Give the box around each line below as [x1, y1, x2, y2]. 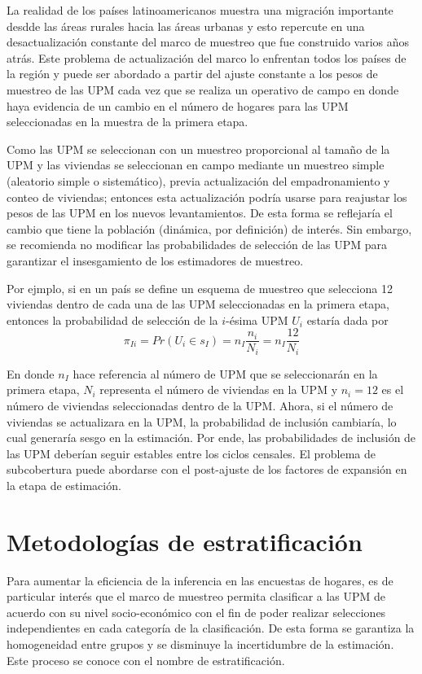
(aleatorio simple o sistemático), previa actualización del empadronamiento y [7, 172, 390, 189]
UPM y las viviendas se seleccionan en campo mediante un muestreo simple [7, 156, 385, 173]
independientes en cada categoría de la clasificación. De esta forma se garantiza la [7, 619, 415, 637]
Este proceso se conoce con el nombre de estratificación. [7, 651, 285, 668]
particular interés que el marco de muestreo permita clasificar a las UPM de [7, 588, 386, 605]
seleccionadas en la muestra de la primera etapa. [7, 113, 248, 130]
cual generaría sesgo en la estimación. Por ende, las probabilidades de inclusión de [7, 429, 416, 446]
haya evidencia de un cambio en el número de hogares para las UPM [7, 97, 349, 114]
